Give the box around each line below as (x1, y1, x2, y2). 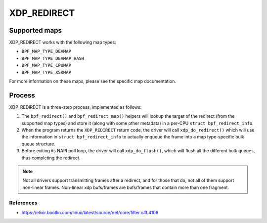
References (9, 199, 38, 206)
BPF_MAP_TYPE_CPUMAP (21, 62, 72, 68)
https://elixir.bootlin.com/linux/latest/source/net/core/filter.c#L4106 (21, 209, 159, 215)
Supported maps (9, 26, 62, 35)
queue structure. (21, 141, 55, 147)
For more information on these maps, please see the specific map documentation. (9, 78, 177, 84)
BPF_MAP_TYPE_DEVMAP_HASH (21, 55, 85, 61)
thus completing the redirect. (21, 155, 81, 161)
